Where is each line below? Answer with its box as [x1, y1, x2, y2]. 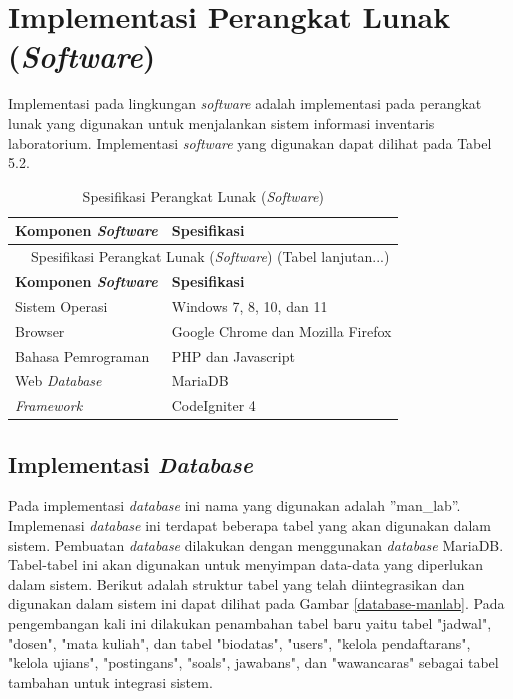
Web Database [15, 370, 102, 391]
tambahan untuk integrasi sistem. [8, 671, 213, 692]
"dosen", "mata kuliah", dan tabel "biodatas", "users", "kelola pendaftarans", [8, 632, 471, 653]
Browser [15, 320, 65, 341]
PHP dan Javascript [171, 345, 295, 366]
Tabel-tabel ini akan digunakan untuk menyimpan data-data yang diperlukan [8, 554, 483, 575]
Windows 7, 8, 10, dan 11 [171, 295, 328, 316]
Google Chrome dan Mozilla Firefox [171, 320, 392, 341]
